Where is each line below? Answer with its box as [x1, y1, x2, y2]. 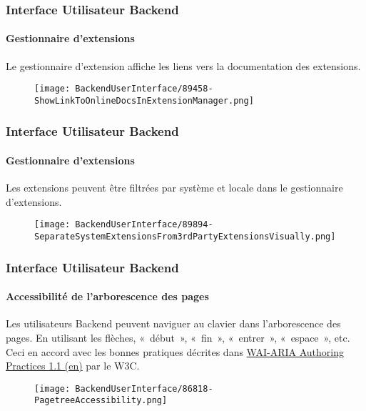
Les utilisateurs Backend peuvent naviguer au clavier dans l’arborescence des [6, 316, 341, 331]
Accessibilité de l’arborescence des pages [6, 289, 209, 304]
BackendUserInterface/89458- [75, 84, 213, 94]
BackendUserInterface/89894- [75, 219, 213, 230]
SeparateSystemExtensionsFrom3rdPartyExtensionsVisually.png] [34, 232, 336, 242]
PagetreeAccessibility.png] [34, 395, 168, 406]
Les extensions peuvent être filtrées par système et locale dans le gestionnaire [6, 180, 343, 195]
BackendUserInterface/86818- [75, 383, 213, 394]
